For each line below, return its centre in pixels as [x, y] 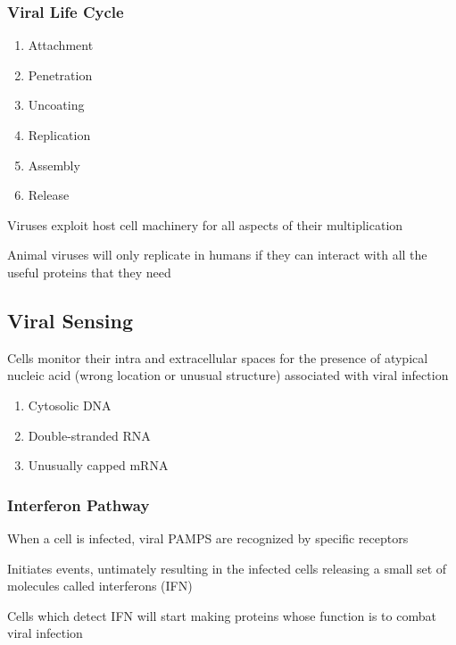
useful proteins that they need [89, 272]
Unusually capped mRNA [98, 465]
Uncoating [56, 105]
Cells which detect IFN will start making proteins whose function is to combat [222, 615]
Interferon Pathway [79, 504]
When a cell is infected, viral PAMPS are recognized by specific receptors [208, 537]
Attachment [61, 45]
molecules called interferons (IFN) [100, 586]
